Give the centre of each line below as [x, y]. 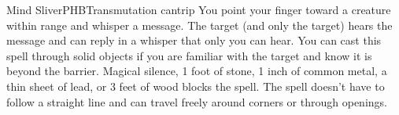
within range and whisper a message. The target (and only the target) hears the [199, 25]
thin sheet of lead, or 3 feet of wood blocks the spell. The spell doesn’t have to [196, 86]
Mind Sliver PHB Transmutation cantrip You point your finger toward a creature [199, 9]
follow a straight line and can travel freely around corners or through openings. [197, 101]
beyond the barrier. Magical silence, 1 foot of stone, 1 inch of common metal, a [197, 71]
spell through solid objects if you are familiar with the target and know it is [189, 55]
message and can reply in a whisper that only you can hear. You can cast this [194, 40]
